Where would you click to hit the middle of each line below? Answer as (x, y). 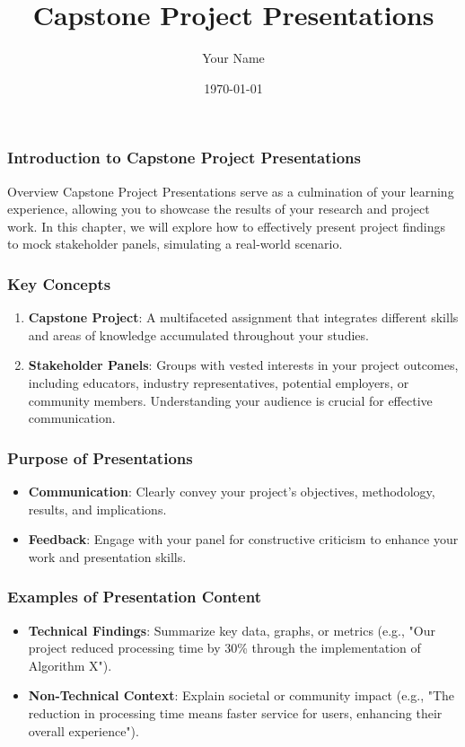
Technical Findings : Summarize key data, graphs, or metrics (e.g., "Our (232, 630)
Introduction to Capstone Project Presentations (184, 158)
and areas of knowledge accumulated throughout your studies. (198, 334)
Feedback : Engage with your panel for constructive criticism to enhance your (243, 539)
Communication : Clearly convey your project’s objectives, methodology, (232, 491)
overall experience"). (83, 730)
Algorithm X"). (70, 665)
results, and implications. (97, 509)
